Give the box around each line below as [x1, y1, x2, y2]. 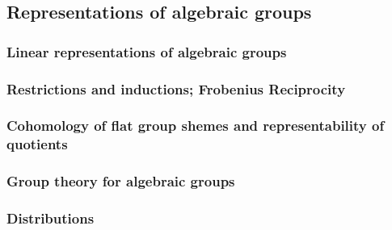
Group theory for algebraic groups [6, 171, 235, 191]
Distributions [6, 208, 95, 228]
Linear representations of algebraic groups [6, 41, 287, 61]
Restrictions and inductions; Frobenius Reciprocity [6, 78, 346, 98]
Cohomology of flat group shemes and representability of [6, 115, 385, 136]
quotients [6, 134, 68, 154]
